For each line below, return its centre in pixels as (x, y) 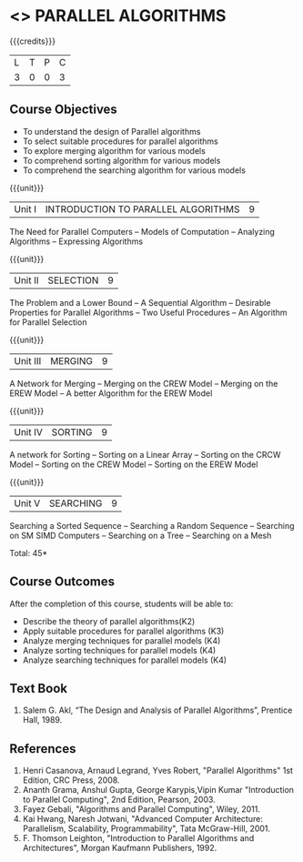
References (43, 749)
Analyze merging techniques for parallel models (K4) (121, 640)
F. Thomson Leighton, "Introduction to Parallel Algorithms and (138, 838)
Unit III (28, 360)
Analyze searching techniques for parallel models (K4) (125, 660)
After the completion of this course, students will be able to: (121, 603)
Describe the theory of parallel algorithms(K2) (109, 621)
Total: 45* (29, 553)
